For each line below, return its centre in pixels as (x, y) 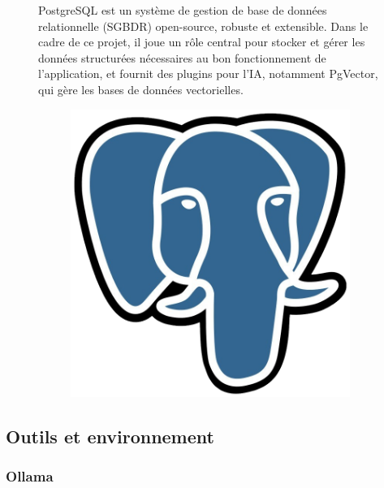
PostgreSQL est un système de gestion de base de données (183, 10)
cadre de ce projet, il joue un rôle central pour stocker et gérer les (202, 42)
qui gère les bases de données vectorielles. (141, 89)
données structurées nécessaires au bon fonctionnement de (182, 57)
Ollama (30, 476)
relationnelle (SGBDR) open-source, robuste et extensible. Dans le (203, 26)
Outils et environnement (110, 436)
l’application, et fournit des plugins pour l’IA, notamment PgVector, (208, 73)
